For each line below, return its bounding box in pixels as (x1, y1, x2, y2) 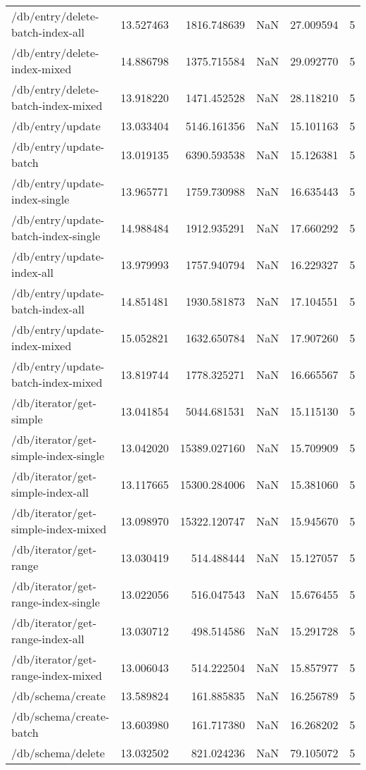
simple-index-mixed (11, 521, 107, 537)
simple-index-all (11, 484, 89, 500)
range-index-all (11, 631, 84, 647)
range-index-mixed (11, 667, 102, 683)
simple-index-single (11, 447, 105, 464)
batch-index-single (11, 228, 101, 244)
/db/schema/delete (11, 745, 105, 761)
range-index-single (11, 594, 100, 610)
